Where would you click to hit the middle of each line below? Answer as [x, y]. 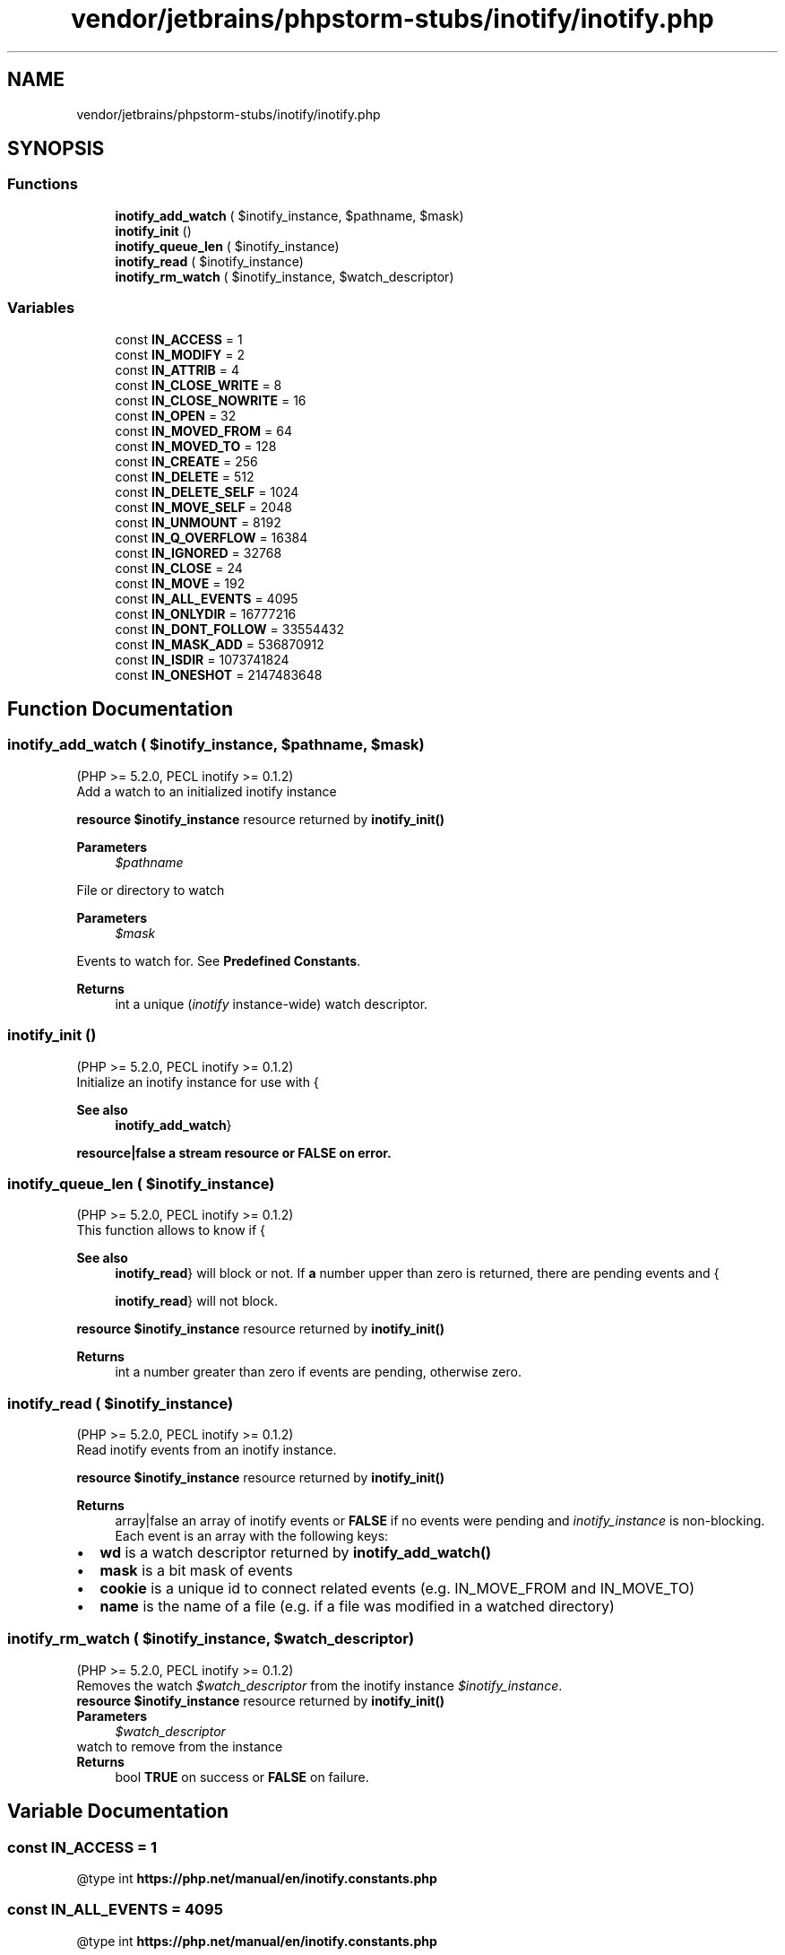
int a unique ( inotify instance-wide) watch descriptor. [272, 1004]
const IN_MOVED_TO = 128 [196, 446]
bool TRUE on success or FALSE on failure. [242, 1777]
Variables [41, 308]
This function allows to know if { [171, 1230]
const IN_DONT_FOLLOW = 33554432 [229, 629]
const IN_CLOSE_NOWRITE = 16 [211, 400]
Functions [43, 184]
